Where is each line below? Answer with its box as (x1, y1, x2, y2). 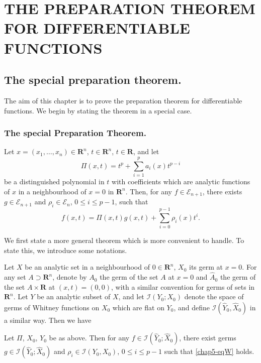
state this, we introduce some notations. (4, 245, 127, 255)
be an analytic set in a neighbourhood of (25, 262, 150, 272)
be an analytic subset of (37, 291, 111, 302)
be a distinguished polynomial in (4, 176, 105, 187)
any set (4, 272, 26, 282)
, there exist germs (179, 332, 236, 343)
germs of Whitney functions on (4, 302, 100, 312)
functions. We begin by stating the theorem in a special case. (4, 105, 192, 115)
